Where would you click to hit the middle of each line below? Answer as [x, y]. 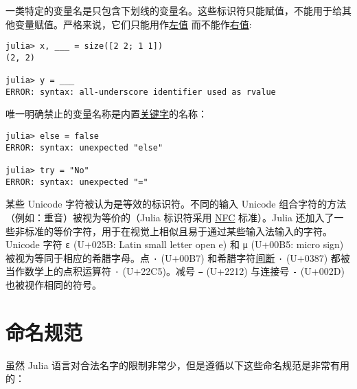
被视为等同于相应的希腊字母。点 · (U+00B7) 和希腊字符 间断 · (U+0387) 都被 [178, 257]
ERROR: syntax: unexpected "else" [84, 147]
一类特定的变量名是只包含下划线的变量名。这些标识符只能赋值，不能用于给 [174, 10]
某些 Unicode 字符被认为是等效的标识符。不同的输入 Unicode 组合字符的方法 [176, 204]
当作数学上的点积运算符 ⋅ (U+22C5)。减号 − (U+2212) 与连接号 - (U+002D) [175, 271]
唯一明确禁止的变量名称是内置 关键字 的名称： [106, 114]
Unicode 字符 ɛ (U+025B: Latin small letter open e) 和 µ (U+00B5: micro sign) [175, 244]
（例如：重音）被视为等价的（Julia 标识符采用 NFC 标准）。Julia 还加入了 [170, 217]
